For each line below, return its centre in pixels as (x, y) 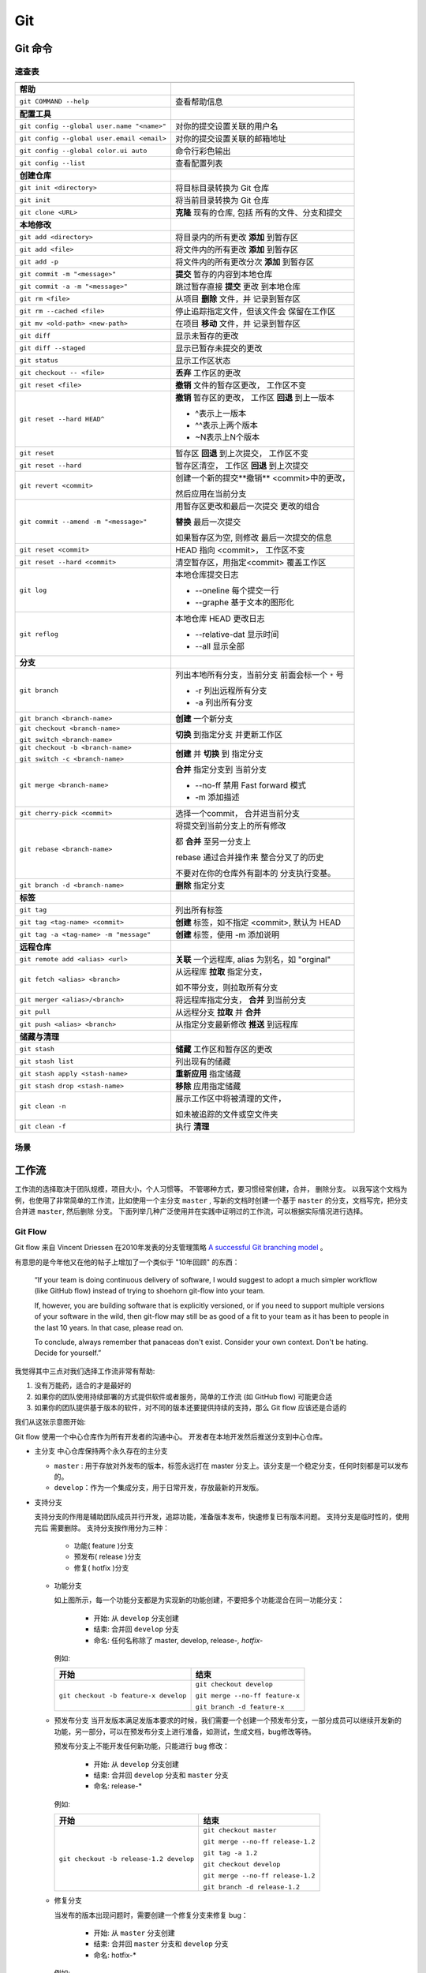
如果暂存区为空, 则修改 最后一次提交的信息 (254, 538)
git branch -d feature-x (240, 1707)
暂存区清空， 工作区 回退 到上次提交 (242, 466)
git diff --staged (52, 348)
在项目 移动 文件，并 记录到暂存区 (238, 324)
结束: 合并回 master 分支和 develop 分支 (161, 1944)
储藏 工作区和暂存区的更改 (224, 1050)
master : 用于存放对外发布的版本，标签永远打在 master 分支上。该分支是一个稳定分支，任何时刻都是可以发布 (231, 1466)
